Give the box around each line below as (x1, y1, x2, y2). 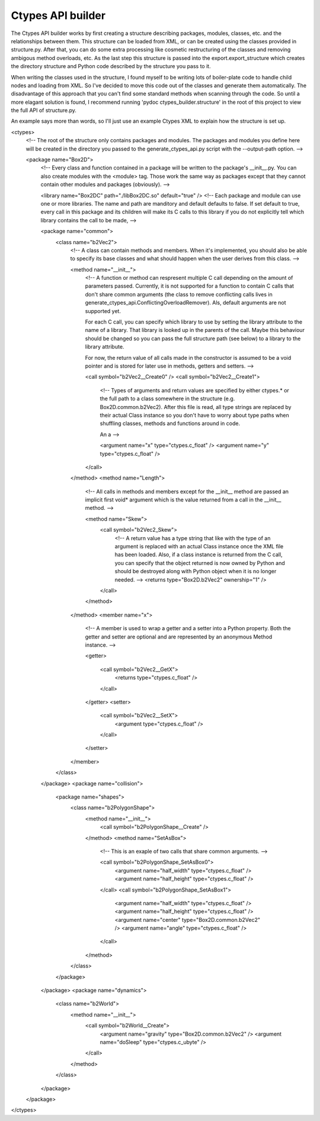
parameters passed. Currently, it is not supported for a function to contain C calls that (85, 282, 295, 290)
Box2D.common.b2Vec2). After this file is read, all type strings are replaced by (100, 403, 292, 410)
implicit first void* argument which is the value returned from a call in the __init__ (85, 496, 281, 503)
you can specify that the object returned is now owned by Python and (114, 559, 285, 566)
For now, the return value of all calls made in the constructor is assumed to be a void (85, 354, 292, 361)
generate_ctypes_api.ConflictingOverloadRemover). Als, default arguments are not (85, 299, 287, 306)
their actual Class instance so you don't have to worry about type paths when (100, 411, 290, 419)
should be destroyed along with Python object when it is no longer (114, 568, 277, 575)
